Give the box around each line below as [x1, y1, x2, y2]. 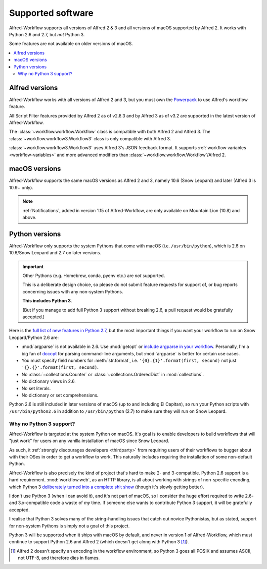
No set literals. [21, 385, 51, 391]
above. [22, 215, 37, 220]
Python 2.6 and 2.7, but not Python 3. [9, 31, 85, 37]
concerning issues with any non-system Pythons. [22, 288, 123, 294]
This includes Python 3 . [22, 298, 72, 304]
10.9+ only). [9, 184, 34, 190]
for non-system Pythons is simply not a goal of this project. [9, 523, 130, 529]
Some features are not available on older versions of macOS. [9, 41, 133, 47]
